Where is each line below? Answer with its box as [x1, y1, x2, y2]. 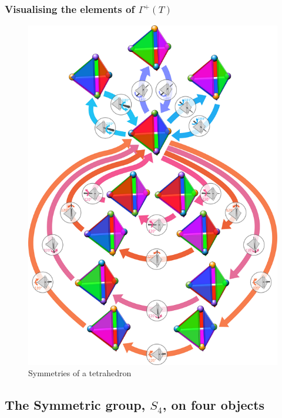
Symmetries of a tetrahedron [28, 367, 132, 379]
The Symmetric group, [5, 396, 146, 414]
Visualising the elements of [5, 1, 135, 16]
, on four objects [162, 396, 265, 414]
